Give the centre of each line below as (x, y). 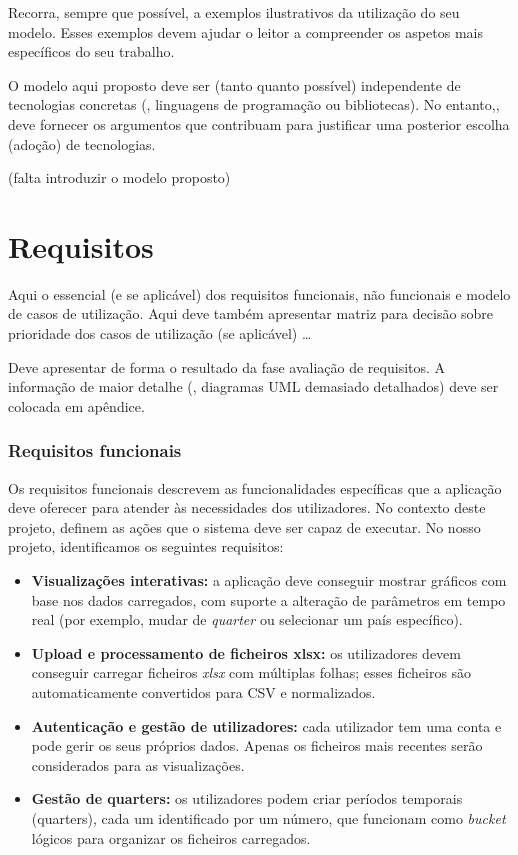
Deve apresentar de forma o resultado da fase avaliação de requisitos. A (227, 366)
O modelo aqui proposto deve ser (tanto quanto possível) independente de (234, 84)
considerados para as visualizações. (138, 764)
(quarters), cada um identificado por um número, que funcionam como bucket (268, 817)
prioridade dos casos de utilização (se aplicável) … (160, 333)
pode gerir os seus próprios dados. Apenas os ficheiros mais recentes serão (257, 745)
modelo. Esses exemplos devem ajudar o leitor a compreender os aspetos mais (245, 31)
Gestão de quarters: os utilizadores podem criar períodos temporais (247, 798)
